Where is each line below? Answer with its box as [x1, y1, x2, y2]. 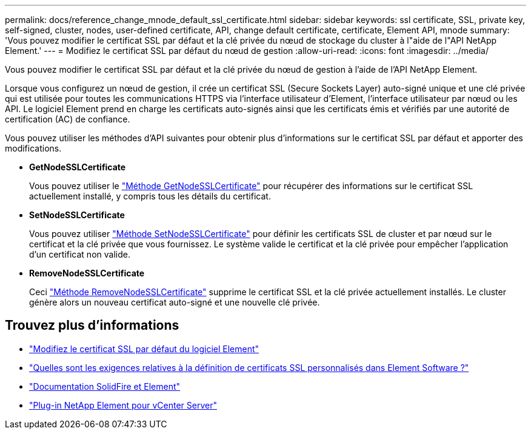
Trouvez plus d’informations [5, 318, 179, 333]
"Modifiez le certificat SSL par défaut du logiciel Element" [29, 343, 259, 354]
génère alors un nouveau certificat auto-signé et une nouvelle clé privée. [29, 297, 320, 307]
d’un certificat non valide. [29, 249, 130, 259]
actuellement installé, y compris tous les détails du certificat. [29, 191, 271, 201]
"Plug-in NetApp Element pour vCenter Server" [29, 399, 217, 410]
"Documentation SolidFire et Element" [29, 381, 181, 392]
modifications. [5, 143, 62, 153]
